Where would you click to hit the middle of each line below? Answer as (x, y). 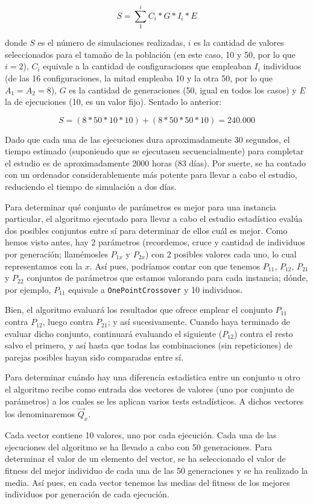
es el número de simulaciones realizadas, (112, 43)
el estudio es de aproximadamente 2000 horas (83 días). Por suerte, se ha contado (155, 162)
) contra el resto (263, 333)
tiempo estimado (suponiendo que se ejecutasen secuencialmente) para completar (154, 151)
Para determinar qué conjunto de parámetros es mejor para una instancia (141, 206)
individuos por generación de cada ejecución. (87, 494)
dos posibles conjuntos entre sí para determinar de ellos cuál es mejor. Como (146, 230)
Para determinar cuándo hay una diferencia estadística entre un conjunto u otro (153, 377)
